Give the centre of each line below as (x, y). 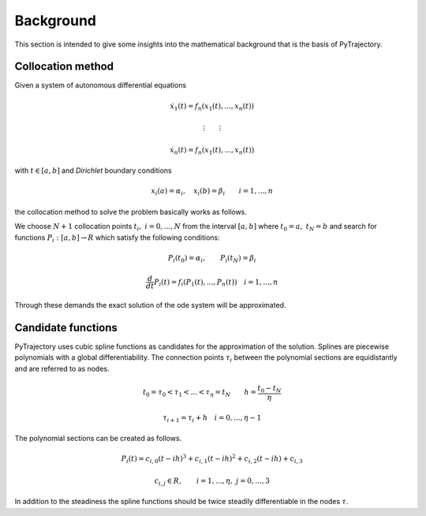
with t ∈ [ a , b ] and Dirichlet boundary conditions (93, 170)
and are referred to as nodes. (62, 368)
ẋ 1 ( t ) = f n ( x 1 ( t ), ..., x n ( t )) (212, 107)
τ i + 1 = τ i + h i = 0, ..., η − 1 (212, 418)
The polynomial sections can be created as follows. (98, 439)
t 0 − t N (269, 389)
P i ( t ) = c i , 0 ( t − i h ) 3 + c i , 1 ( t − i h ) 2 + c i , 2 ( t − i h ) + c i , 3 (212, 459)
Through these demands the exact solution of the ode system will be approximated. (150, 305)
